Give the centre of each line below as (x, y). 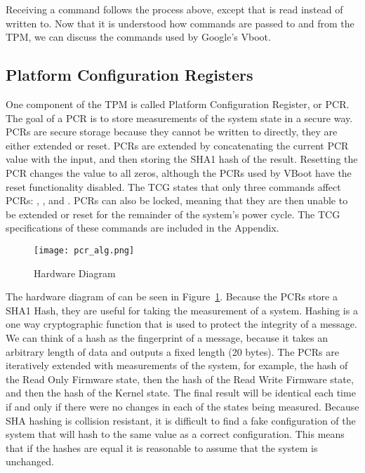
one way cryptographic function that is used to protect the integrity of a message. (181, 324)
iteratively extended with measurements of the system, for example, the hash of (177, 365)
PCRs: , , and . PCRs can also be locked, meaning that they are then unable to (177, 200)
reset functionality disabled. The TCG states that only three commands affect (173, 186)
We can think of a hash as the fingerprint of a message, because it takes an (167, 337)
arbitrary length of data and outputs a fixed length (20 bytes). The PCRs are (172, 351)
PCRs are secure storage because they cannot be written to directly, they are (172, 132)
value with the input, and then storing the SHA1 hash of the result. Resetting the (182, 159)
